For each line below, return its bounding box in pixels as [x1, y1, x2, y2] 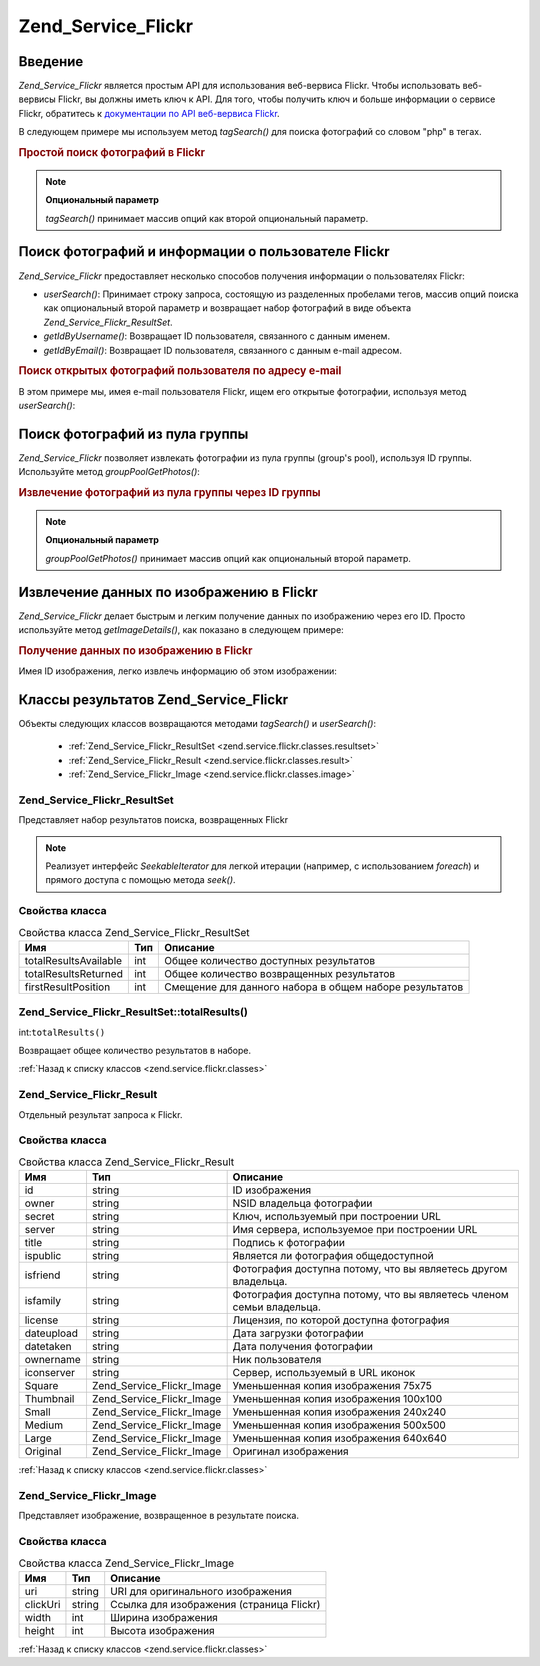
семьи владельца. [232, 1300, 322, 1314]
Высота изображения [110, 1623, 215, 1637]
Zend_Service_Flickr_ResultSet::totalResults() [18, 1005, 249, 1019]
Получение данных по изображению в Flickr [18, 643, 253, 657]
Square [24, 1379, 59, 1393]
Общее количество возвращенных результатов [163, 966, 396, 980]
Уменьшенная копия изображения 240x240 [232, 1405, 447, 1419]
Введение [18, 53, 84, 70]
